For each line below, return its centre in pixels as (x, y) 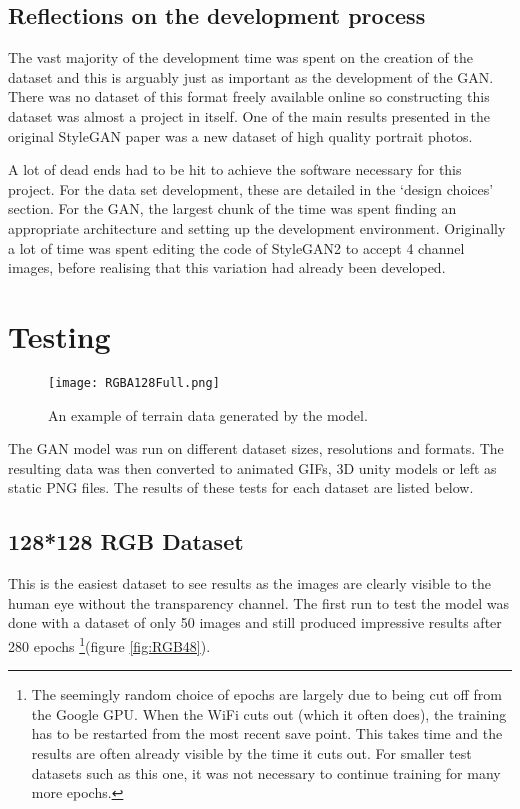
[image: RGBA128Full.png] (134, 382)
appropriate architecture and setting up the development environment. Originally (257, 227)
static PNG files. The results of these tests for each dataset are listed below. (241, 487)
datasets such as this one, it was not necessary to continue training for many (266, 772)
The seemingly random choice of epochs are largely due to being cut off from (266, 694)
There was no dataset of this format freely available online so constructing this (249, 96)
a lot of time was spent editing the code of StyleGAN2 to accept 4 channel (236, 247)
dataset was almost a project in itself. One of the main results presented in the (249, 115)
